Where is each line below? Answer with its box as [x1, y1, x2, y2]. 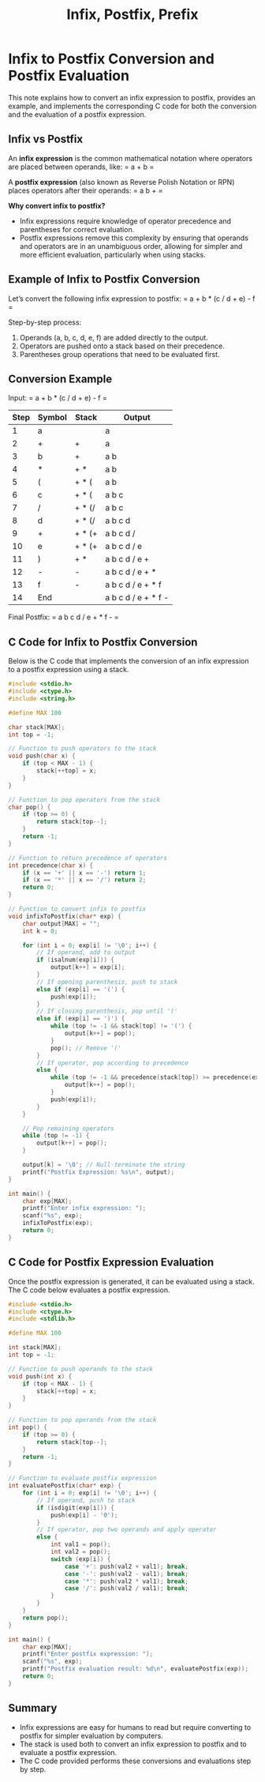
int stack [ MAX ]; [8, 1344, 62, 1352]
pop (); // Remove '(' [50, 1044, 122, 1052]
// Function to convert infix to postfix [8, 905, 147, 913]
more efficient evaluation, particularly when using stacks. [19, 250, 207, 259]
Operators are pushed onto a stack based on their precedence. [19, 341, 225, 351]
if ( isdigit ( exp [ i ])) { [36, 1503, 114, 1512]
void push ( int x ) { [8, 1372, 73, 1380]
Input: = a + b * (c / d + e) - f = [8, 393, 108, 403]
